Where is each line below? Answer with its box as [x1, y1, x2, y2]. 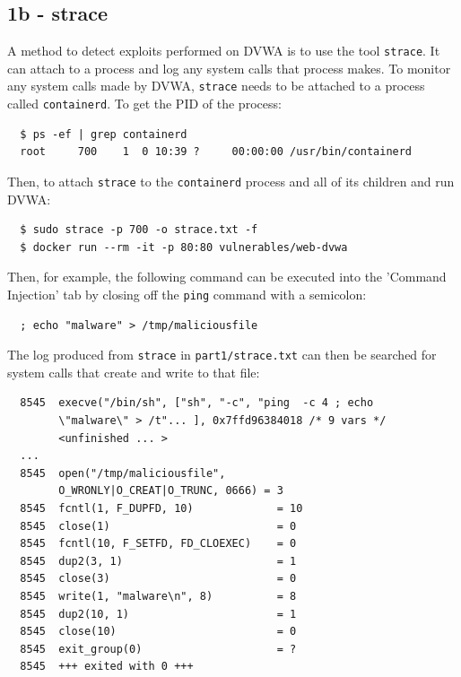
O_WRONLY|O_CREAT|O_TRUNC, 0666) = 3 [58, 484, 283, 498]
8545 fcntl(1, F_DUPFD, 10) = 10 [20, 502, 303, 516]
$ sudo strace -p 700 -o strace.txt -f [20, 223, 258, 237]
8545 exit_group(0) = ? [20, 642, 297, 655]
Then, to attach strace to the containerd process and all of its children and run [7, 171, 455, 190]
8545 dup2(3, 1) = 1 [20, 554, 297, 568]
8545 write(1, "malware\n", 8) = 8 [20, 590, 297, 603]
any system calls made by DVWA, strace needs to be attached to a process [7, 76, 425, 95]
